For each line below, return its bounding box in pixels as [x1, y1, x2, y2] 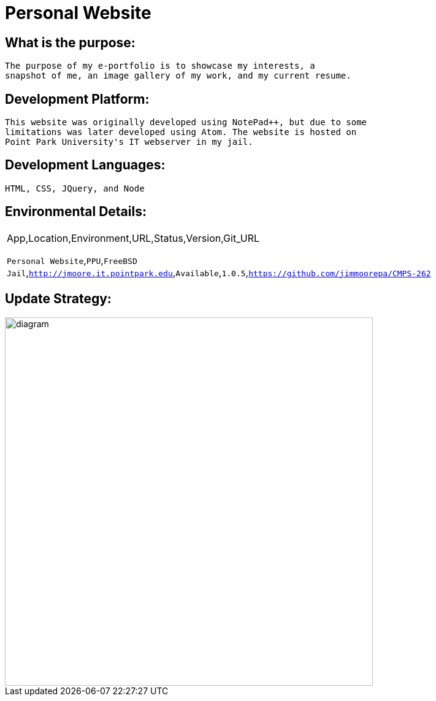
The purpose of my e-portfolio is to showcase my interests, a [5, 61, 315, 71]
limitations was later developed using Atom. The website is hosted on [5, 127, 357, 137]
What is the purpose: [5, 34, 136, 50]
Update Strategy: [5, 291, 112, 307]
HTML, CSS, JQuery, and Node [5, 183, 145, 193]
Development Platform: [5, 91, 150, 107]
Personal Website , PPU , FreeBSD [7, 254, 137, 266]
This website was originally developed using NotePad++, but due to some [5, 117, 367, 128]
